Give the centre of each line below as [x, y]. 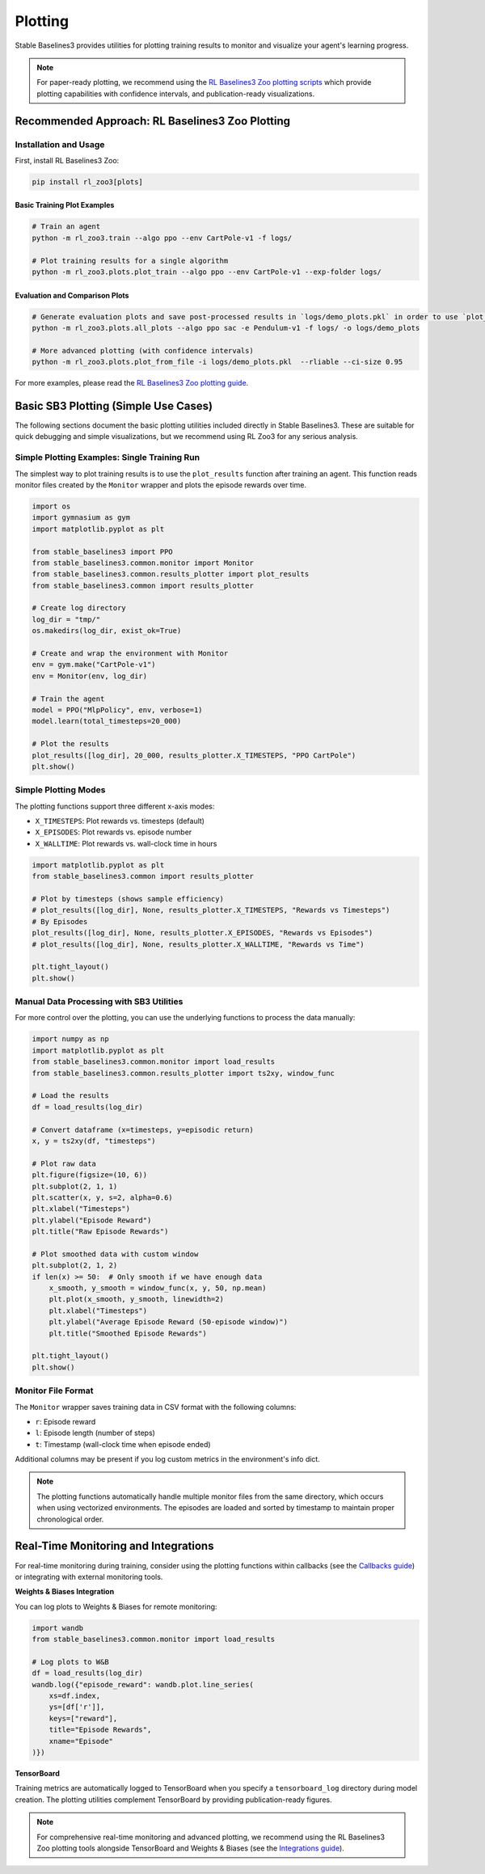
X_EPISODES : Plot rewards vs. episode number [114, 832]
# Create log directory [79, 608]
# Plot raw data [64, 1163]
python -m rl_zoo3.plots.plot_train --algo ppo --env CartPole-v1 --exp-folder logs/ [207, 272]
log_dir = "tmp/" [66, 619]
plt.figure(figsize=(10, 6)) [90, 1175]
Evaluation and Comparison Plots [72, 295]
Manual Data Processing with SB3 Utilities [99, 1002]
